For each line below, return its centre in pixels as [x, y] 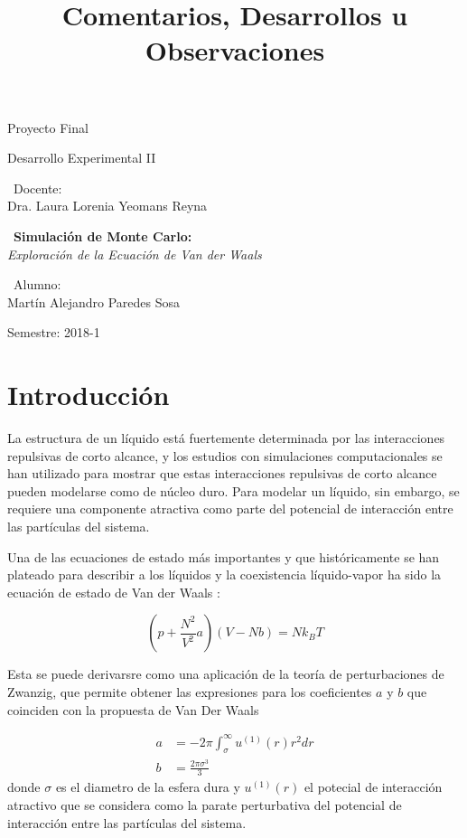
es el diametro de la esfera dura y [148, 787]
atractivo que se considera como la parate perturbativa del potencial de [205, 805]
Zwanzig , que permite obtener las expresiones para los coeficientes [190, 691]
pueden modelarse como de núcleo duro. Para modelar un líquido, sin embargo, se [233, 490]
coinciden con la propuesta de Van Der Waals [133, 709]
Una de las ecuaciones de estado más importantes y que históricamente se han [224, 556]
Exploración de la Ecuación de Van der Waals [135, 254]
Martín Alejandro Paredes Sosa [94, 301]
